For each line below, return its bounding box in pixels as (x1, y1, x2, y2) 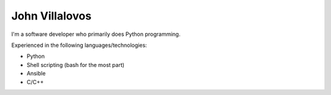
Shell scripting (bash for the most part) (26, 61, 125, 68)
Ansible (26, 70, 46, 77)
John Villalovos (11, 9, 92, 23)
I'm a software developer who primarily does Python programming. (11, 30, 181, 38)
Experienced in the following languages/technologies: (11, 41, 147, 49)
